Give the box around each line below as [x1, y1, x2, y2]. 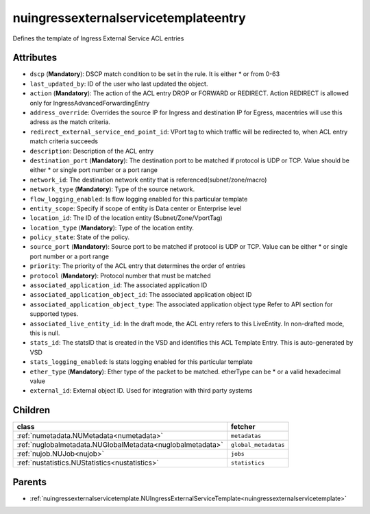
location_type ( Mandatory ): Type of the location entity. [29, 223, 195, 232]
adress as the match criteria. [29, 118, 111, 126]
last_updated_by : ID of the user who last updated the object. [29, 79, 208, 88]
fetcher [230, 422, 256, 432]
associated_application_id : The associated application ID [29, 281, 208, 289]
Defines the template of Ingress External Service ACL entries [12, 34, 184, 42]
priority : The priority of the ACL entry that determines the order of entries [29, 262, 246, 270]
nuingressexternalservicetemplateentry [12, 10, 246, 25]
